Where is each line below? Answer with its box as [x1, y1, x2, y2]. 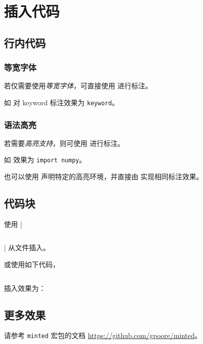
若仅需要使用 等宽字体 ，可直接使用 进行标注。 [4, 80, 152, 91]
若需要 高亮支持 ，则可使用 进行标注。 [4, 138, 125, 148]
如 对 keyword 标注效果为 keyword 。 [4, 97, 119, 107]
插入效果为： [4, 282, 46, 293]
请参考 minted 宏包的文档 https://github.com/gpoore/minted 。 [4, 330, 202, 341]
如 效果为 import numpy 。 [4, 154, 86, 165]
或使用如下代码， [4, 259, 60, 270]
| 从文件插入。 [4, 242, 50, 253]
